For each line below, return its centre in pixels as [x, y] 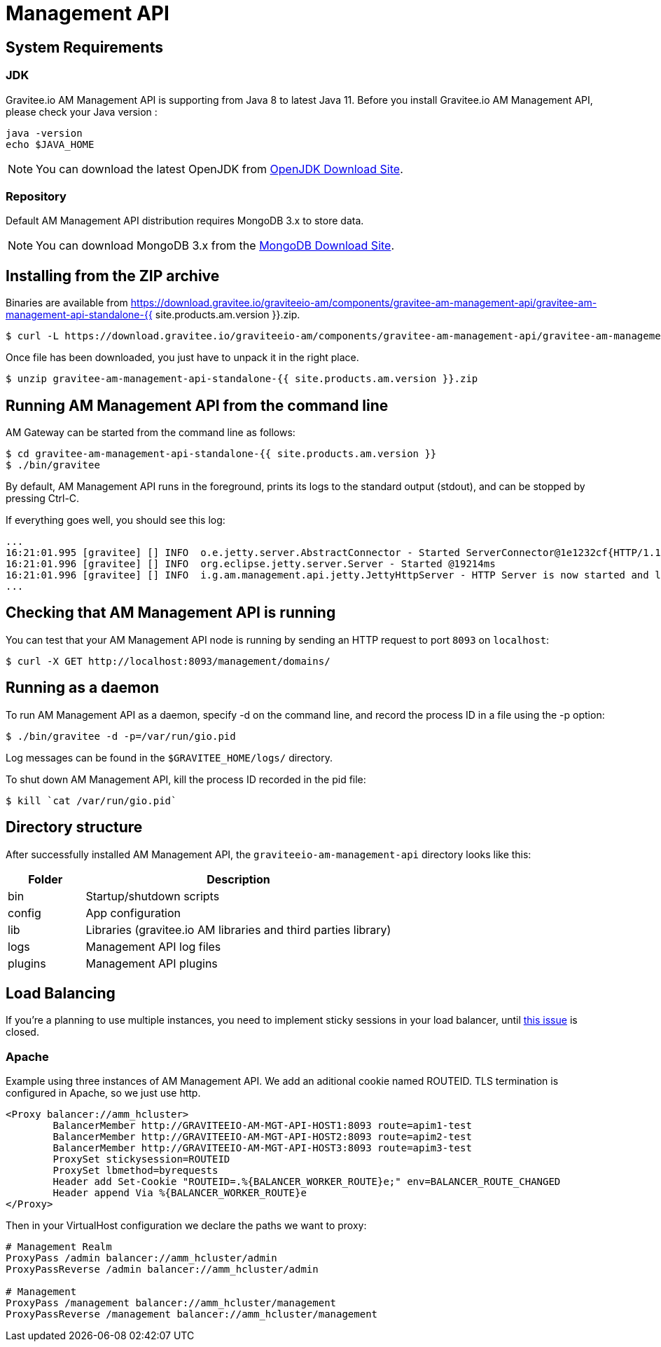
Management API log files [153, 946]
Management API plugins [152, 963]
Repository [36, 196]
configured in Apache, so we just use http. [103, 1093]
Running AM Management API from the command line [197, 405]
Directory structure [74, 827]
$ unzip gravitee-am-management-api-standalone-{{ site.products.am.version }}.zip [242, 379]
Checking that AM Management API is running [171, 613]
